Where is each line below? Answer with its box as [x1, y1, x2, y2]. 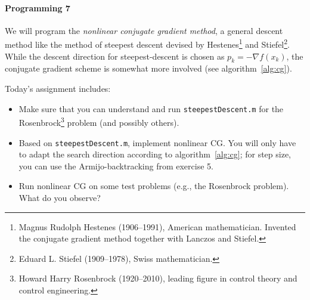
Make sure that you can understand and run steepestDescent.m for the [18, 102, 284, 115]
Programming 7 [5, 1, 70, 14]
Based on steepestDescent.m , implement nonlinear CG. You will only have [18, 136, 296, 149]
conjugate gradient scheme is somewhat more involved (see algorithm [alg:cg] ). [5, 62, 292, 75]
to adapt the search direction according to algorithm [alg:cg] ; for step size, [18, 148, 292, 160]
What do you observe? [18, 191, 101, 203]
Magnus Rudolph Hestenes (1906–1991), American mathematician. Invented [18, 220, 296, 233]
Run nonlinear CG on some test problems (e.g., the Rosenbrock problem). [18, 180, 289, 192]
